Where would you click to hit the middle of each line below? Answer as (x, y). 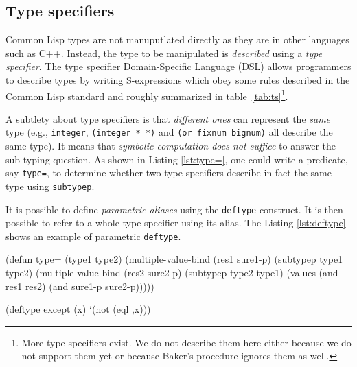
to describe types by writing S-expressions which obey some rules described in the (178, 79)
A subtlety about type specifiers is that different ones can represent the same (168, 118)
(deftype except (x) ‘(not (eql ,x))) (78, 309)
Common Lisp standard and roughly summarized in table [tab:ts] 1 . (147, 95)
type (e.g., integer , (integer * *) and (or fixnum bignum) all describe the (169, 132)
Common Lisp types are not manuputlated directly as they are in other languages (177, 39)
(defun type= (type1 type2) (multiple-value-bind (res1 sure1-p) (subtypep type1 (174, 259)
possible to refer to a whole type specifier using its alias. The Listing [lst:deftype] (176, 223)
